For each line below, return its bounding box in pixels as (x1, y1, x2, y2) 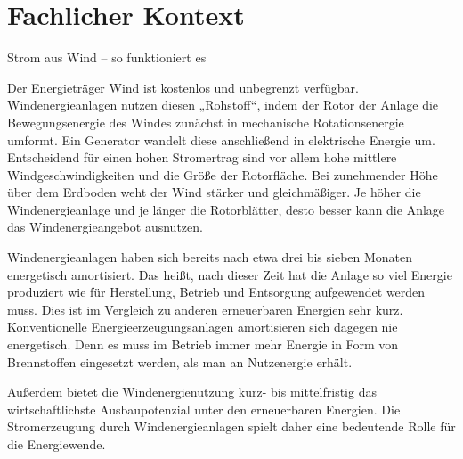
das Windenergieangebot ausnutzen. (7, 217, 203, 236)
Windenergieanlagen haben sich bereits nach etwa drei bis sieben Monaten (7, 248, 413, 266)
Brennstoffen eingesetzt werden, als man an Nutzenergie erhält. (7, 352, 353, 371)
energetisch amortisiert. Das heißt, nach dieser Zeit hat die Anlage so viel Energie (7, 265, 452, 283)
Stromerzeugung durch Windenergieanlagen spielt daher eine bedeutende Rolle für (7, 417, 456, 436)
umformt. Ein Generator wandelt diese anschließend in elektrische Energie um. (7, 130, 435, 149)
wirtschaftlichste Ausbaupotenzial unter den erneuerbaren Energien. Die (7, 399, 401, 418)
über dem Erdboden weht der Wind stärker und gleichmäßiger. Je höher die (7, 183, 421, 201)
